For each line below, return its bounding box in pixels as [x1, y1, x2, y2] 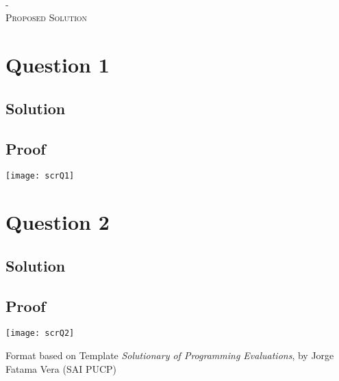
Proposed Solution [5, 10, 88, 25]
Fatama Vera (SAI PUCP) [5, 361, 117, 376]
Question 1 [5, 51, 110, 79]
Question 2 [5, 208, 110, 236]
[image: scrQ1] [5, 171, 75, 181]
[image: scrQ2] [5, 328, 75, 339]
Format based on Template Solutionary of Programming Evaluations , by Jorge [5, 348, 334, 362]
